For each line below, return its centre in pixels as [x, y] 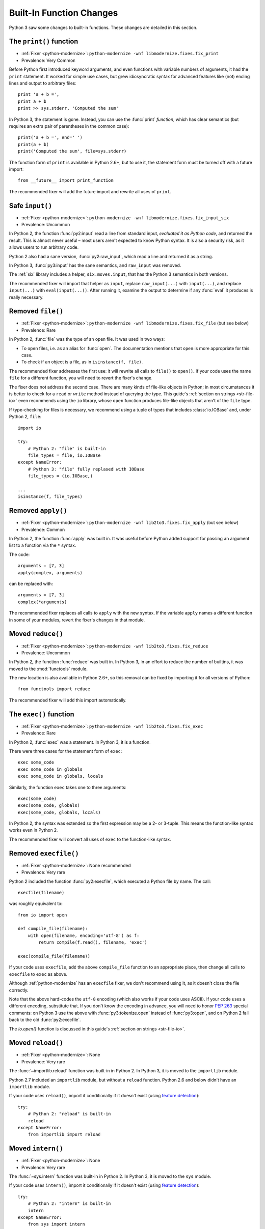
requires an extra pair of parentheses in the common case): [69, 126]
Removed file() [36, 311]
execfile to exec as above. [38, 974]
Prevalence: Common [43, 529]
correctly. [19, 990]
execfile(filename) [41, 892]
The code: [19, 554]
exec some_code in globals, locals [61, 776]
